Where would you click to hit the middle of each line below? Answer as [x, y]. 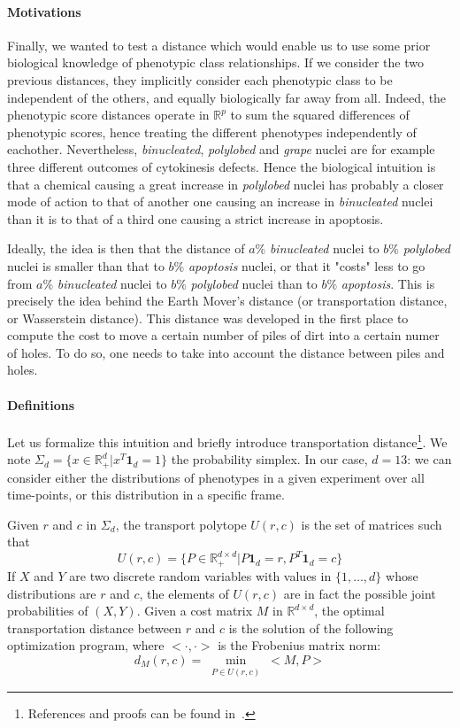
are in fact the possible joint [360, 593]
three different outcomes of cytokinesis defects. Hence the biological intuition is [222, 166]
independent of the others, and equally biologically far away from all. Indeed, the [227, 97]
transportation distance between [95, 627]
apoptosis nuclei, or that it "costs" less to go [307, 265]
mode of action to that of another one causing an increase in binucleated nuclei [220, 201]
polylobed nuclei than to [254, 283]
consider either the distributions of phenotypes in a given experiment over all [216, 477]
